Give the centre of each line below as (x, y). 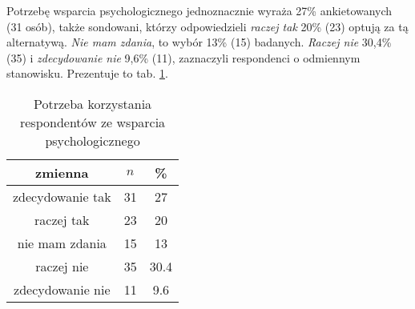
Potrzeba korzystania (93, 103)
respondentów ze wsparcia (93, 122)
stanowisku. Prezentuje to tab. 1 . (87, 73)
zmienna (62, 172)
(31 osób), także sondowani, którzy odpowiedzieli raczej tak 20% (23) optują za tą (207, 26)
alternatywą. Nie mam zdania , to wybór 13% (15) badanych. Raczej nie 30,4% (199, 42)
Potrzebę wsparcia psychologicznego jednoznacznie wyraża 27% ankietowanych (199, 10)
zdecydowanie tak (62, 196)
